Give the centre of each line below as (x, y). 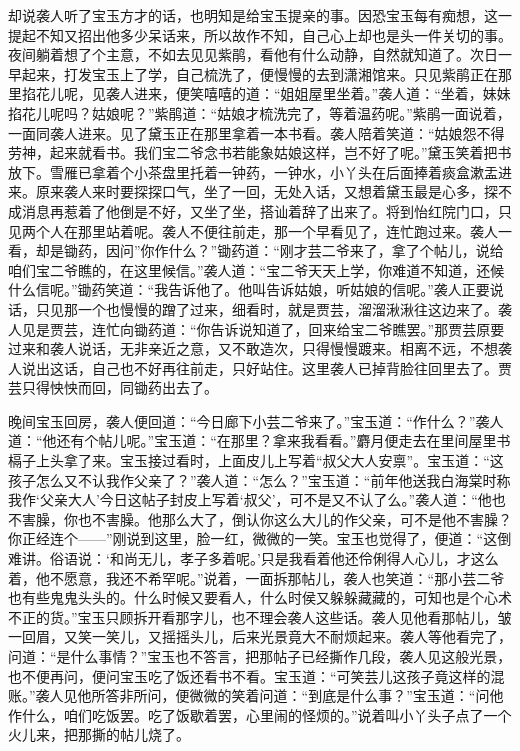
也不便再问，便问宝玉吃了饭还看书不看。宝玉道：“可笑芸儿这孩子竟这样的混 (256, 675)
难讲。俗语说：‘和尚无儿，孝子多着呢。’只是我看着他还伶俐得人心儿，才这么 (253, 558)
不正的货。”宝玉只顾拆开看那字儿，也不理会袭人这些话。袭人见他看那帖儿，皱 (260, 616)
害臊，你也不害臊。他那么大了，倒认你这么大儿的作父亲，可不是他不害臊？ (266, 518)
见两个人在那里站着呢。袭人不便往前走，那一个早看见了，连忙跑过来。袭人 (253, 230)
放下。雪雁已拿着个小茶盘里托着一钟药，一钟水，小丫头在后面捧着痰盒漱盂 (253, 171)
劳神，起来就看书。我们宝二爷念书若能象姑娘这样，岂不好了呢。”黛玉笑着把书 (260, 152)
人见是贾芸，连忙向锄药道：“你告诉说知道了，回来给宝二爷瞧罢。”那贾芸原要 (256, 328)
